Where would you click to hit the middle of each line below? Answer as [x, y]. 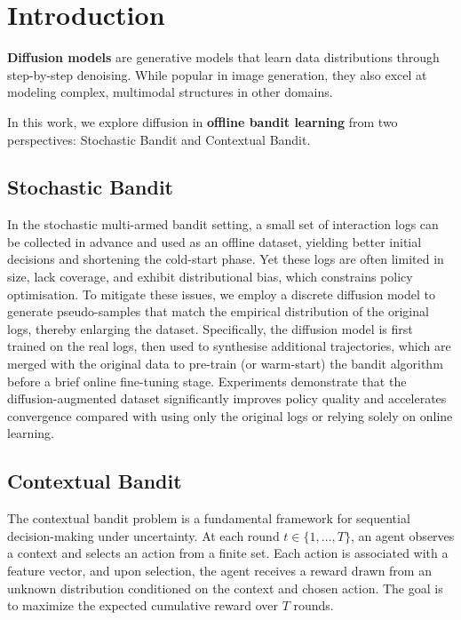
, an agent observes [402, 535]
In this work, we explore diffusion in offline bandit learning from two [203, 121]
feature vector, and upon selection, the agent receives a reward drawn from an [219, 570]
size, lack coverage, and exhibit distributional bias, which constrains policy [210, 277]
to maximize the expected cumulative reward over [143, 605]
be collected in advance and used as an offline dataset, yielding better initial [215, 241]
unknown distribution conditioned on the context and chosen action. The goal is [225, 588]
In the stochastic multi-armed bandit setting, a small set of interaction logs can [223, 224]
